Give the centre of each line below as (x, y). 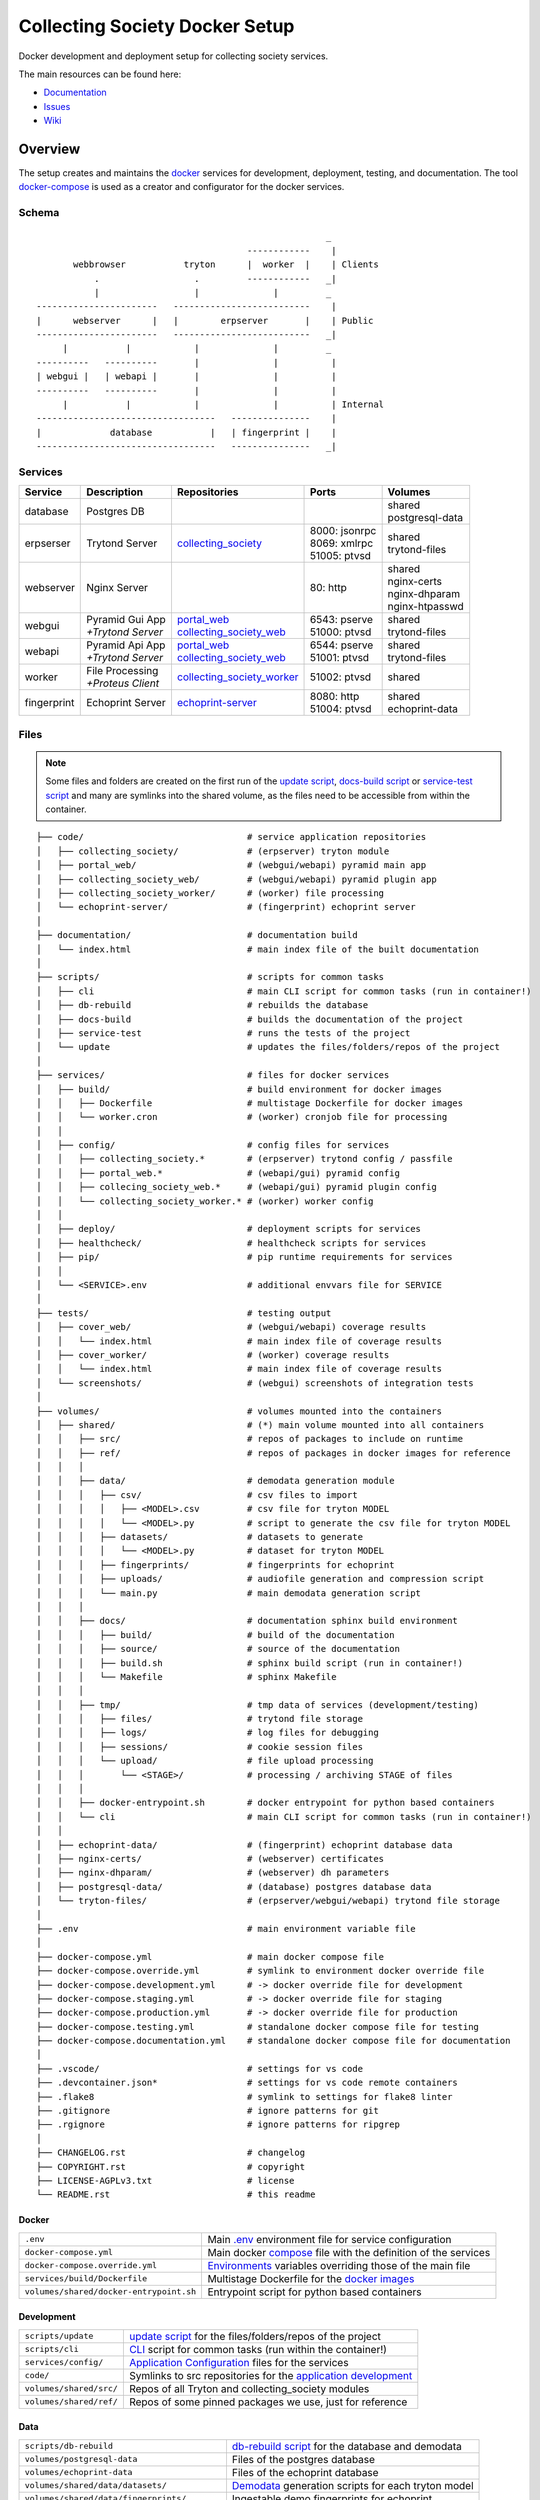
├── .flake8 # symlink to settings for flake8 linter (244, 2096)
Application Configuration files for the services (238, 2362)
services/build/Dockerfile (86, 2278)
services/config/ (64, 2362)
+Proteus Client (123, 683)
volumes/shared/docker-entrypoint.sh (110, 2291)
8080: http (335, 697)
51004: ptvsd (341, 709)
